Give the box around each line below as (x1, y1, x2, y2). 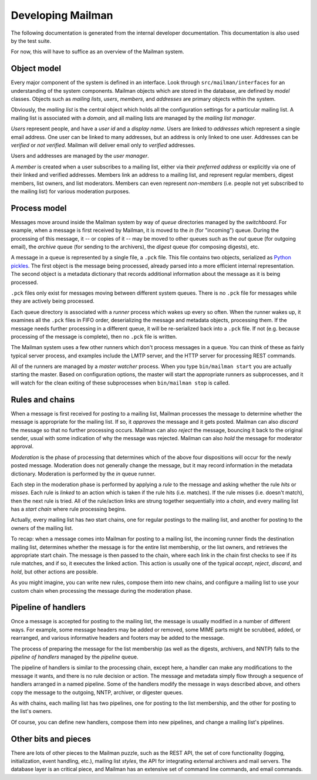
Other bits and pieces (11, 734, 91, 744)
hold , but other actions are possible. (11, 568, 98, 575)
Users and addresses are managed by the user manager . (11, 153, 149, 160)
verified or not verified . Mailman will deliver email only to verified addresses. (11, 141, 195, 148)
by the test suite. (11, 37, 52, 44)
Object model (11, 63, 62, 73)
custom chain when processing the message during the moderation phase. (11, 587, 193, 594)
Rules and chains (11, 394, 75, 404)
